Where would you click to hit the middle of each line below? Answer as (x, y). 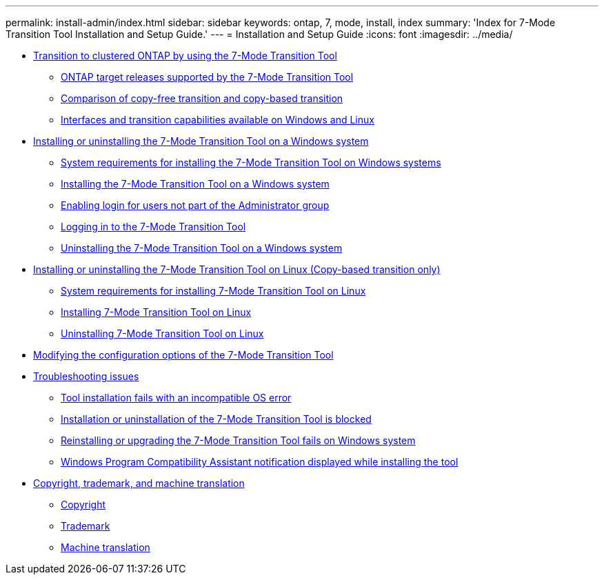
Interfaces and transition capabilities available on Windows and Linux (218, 120)
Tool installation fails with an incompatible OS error (176, 398)
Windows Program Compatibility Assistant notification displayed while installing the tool (260, 462)
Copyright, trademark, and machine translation (139, 483)
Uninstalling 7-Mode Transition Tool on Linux (162, 333)
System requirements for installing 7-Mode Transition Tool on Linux (213, 291)
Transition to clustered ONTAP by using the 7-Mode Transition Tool (185, 56)
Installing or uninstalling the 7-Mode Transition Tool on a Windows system (201, 141)
